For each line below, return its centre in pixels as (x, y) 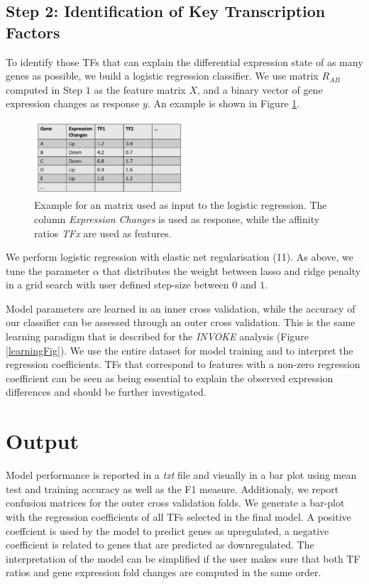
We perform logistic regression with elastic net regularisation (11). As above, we (180, 257)
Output (42, 441)
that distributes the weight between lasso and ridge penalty (232, 270)
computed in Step (44, 89)
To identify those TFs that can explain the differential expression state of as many (184, 61)
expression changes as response (73, 103)
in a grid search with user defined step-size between (117, 285)
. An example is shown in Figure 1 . (224, 103)
